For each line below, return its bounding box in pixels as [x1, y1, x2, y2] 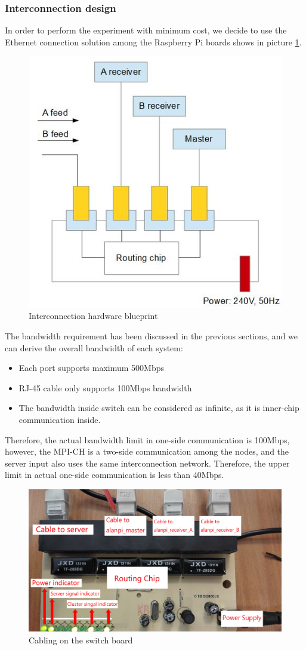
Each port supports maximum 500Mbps [18, 361, 164, 374]
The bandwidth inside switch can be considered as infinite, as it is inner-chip [18, 401, 299, 414]
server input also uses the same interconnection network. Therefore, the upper [5, 456, 290, 469]
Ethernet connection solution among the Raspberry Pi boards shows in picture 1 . [5, 35, 302, 48]
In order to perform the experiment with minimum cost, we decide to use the [5, 24, 287, 36]
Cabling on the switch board [29, 633, 133, 646]
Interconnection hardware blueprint [29, 309, 158, 322]
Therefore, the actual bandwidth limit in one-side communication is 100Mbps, [5, 433, 290, 446]
